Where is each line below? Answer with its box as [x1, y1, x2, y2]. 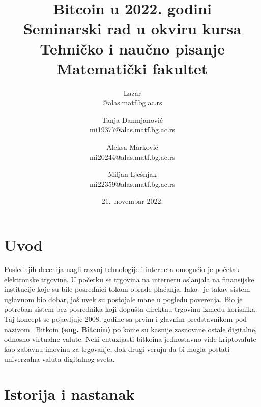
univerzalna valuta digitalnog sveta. [4, 354, 115, 364]
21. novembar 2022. [101, 196, 163, 206]
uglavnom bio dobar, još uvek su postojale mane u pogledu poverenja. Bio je [4, 293, 243, 304]
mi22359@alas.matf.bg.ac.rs [90, 178, 175, 189]
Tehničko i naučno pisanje [40, 38, 225, 59]
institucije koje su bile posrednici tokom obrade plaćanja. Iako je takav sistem [4, 284, 250, 294]
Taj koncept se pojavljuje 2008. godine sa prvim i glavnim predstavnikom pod [4, 313, 247, 324]
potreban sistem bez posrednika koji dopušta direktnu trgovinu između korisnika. [4, 304, 257, 314]
